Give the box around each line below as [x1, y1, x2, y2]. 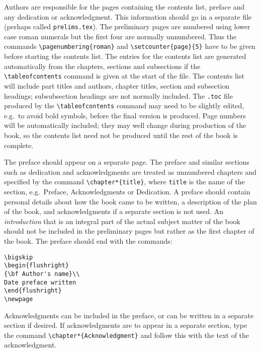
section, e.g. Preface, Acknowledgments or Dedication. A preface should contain [4, 186, 250, 197]
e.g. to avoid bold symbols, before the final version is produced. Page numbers [4, 110, 246, 120]
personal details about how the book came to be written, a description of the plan [4, 196, 257, 206]
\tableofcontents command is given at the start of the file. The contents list [4, 70, 244, 81]
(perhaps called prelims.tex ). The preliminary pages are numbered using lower [4, 21, 250, 32]
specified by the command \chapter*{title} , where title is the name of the [4, 176, 245, 187]
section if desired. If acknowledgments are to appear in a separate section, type [4, 320, 247, 330]
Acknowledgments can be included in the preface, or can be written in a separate [4, 310, 254, 320]
